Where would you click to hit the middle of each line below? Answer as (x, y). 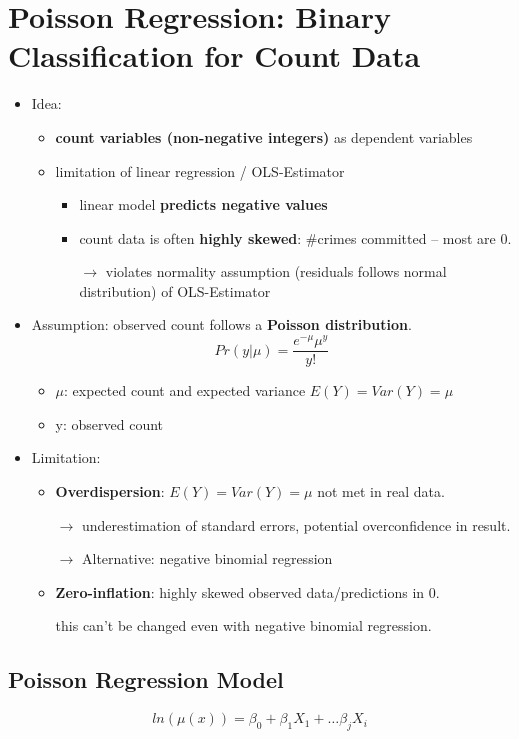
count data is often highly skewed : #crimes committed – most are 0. (295, 237)
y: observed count (109, 423)
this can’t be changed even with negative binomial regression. (243, 625)
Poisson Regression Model (146, 679)
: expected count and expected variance (185, 390)
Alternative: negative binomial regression (207, 558)
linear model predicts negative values (203, 204)
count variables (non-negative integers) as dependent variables (264, 136)
